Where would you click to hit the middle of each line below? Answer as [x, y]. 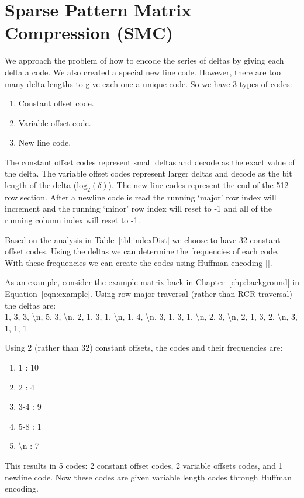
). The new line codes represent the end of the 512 [198, 185]
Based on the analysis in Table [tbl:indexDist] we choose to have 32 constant [143, 239]
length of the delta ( [41, 185]
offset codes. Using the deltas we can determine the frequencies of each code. [142, 251]
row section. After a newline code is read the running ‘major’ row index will [141, 197]
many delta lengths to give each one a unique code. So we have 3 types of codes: [148, 83]
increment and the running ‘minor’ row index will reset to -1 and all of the [138, 208]
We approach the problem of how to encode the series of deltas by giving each [144, 60]
